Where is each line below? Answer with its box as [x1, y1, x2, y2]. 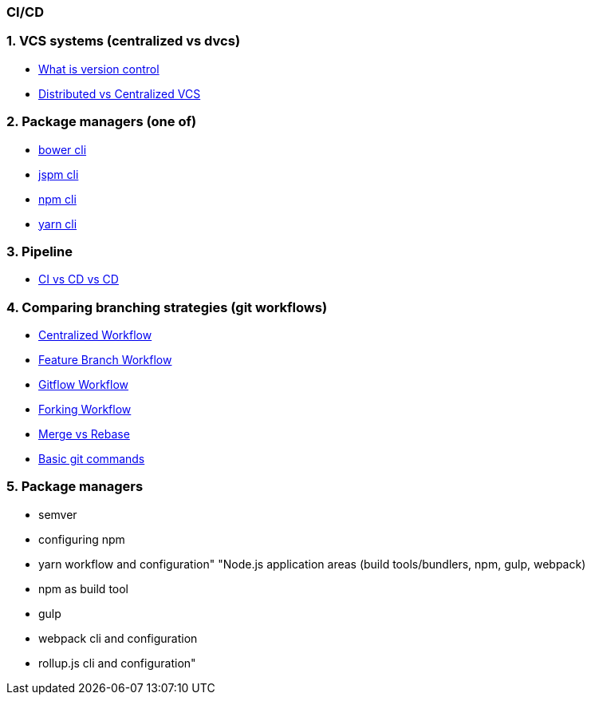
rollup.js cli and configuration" [38, 655, 196, 670]
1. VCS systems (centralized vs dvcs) [6, 33, 241, 50]
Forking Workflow [38, 402, 132, 416]
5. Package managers [6, 478, 144, 495]
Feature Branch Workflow [38, 353, 172, 366]
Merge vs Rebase [38, 427, 130, 441]
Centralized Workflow [38, 328, 152, 342]
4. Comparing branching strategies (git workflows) [6, 299, 328, 315]
